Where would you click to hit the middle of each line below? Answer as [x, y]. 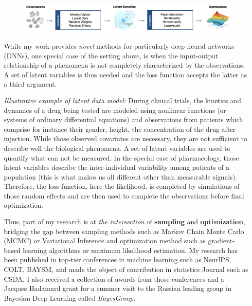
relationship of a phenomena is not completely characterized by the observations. [125, 65]
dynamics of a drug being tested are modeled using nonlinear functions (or [115, 110]
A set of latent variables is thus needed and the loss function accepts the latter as [126, 74]
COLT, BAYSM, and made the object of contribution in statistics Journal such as [126, 269]
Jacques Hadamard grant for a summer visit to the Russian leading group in [118, 288]
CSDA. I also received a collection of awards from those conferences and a [114, 279]
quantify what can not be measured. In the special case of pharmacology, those [122, 157]
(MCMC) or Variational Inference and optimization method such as [105, 241]
